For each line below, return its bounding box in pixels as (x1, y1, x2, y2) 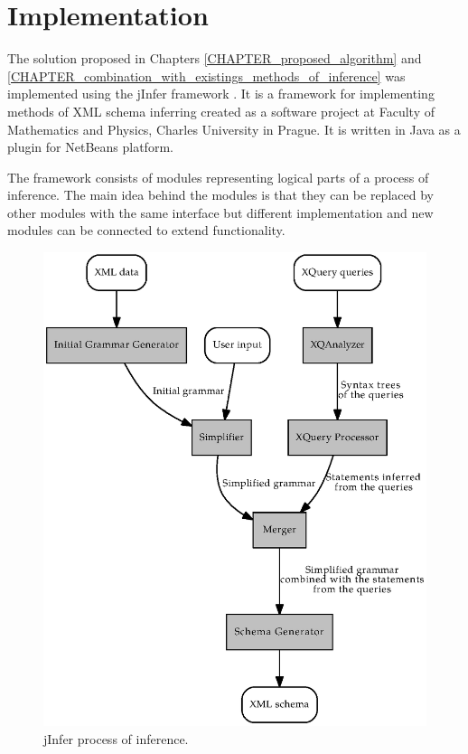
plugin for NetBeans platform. (7, 137, 173, 156)
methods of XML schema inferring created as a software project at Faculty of (7, 101, 435, 120)
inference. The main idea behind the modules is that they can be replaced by (7, 185, 434, 204)
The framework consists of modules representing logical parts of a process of (7, 167, 429, 186)
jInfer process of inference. (43, 730, 189, 749)
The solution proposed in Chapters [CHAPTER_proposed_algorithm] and (7, 49, 422, 68)
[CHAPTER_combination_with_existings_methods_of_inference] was (7, 66, 406, 85)
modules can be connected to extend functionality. (7, 221, 285, 240)
